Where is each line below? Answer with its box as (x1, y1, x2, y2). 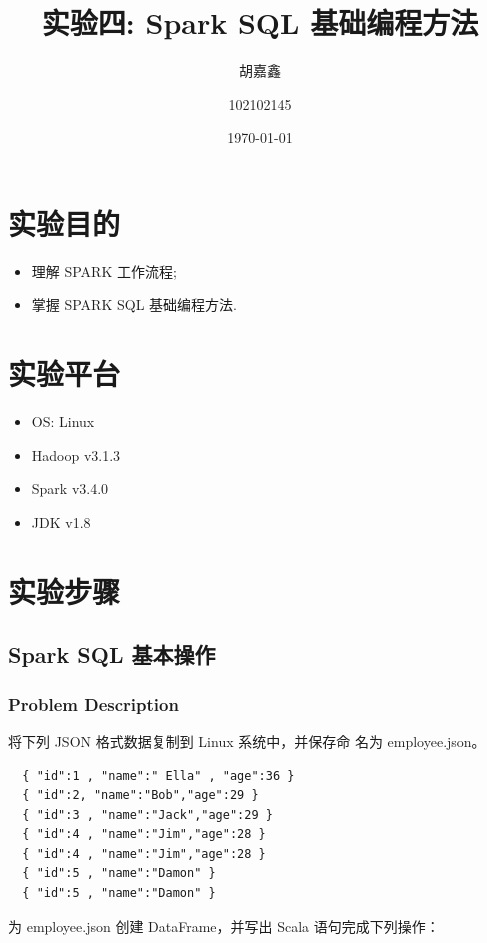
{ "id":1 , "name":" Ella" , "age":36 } (22, 768, 295, 783)
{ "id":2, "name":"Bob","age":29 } (22, 788, 259, 803)
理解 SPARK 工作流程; (31, 260, 177, 281)
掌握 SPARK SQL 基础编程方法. (31, 294, 237, 315)
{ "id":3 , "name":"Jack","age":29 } (22, 807, 273, 822)
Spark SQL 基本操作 (8, 639, 216, 670)
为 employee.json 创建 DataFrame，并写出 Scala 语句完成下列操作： (8, 915, 440, 936)
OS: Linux (31, 411, 95, 432)
